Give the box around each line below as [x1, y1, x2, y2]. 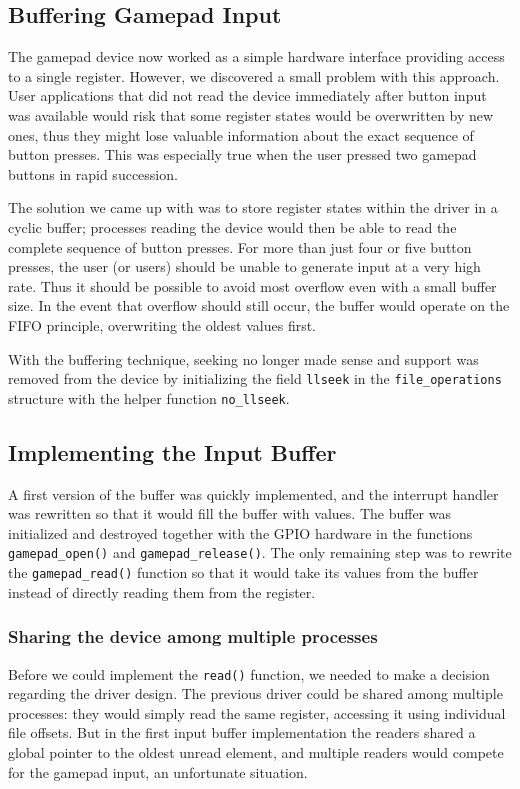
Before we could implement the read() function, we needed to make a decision [8, 663, 490, 684]
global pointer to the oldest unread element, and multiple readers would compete [8, 741, 504, 762]
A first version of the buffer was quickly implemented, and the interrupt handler [8, 483, 499, 504]
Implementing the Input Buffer [8, 436, 337, 467]
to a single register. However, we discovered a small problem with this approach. [8, 65, 500, 86]
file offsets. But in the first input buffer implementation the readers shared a [8, 722, 476, 743]
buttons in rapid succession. [8, 163, 178, 184]
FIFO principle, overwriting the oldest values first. [8, 314, 317, 335]
